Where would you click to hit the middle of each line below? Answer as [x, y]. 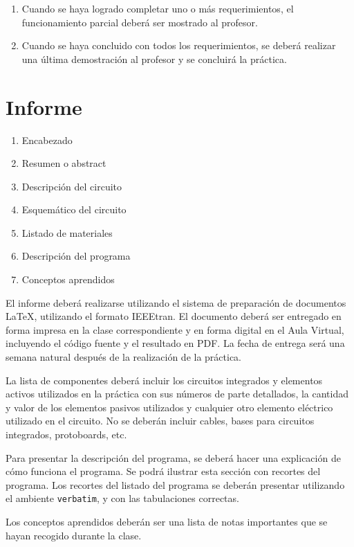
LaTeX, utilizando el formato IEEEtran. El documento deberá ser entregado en [174, 316]
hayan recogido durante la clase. [74, 535]
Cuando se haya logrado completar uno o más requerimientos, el [158, 8]
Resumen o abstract [64, 163]
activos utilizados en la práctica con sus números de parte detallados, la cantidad [177, 394]
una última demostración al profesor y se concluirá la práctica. [154, 59]
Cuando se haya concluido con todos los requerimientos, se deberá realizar [179, 45]
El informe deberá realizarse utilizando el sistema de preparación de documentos [176, 302]
